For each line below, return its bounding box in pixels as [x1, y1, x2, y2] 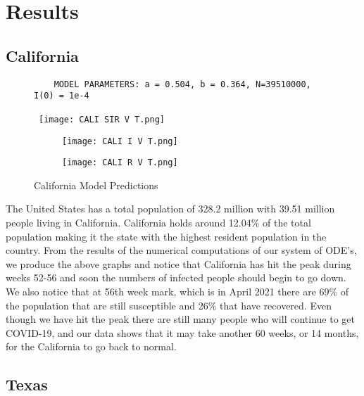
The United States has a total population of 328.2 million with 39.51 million [6, 201, 335, 216]
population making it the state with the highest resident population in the [6, 229, 327, 243]
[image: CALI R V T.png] [62, 158, 178, 168]
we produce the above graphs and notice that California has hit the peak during [6, 256, 351, 271]
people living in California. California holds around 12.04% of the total [6, 215, 311, 230]
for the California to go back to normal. [6, 339, 177, 354]
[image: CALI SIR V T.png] [39, 114, 165, 124]
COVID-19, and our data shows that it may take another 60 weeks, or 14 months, [6, 325, 359, 340]
